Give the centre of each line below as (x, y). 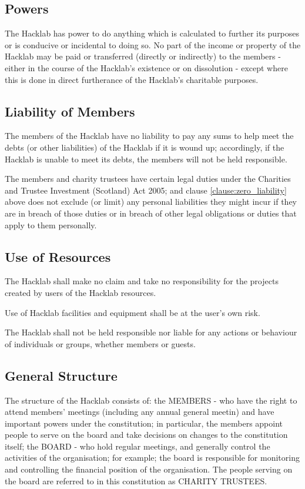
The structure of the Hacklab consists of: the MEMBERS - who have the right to (151, 400)
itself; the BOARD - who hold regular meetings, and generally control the (138, 446)
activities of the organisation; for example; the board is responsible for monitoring (152, 458)
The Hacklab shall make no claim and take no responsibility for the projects (142, 281)
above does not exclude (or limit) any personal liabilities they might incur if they (151, 202)
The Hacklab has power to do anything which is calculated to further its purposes (152, 33)
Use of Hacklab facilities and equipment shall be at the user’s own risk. (133, 312)
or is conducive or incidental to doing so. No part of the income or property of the (153, 44)
